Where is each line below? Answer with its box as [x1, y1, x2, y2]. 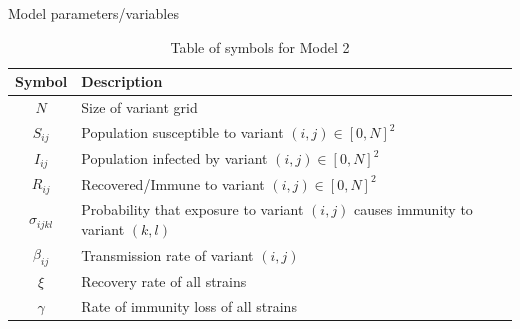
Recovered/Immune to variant [81, 173, 265, 194]
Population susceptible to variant [81, 122, 284, 143]
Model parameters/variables [8, 3, 179, 23]
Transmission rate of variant [81, 245, 254, 266]
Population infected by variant [81, 148, 268, 168]
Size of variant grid [81, 97, 198, 118]
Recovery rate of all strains [81, 271, 247, 292]
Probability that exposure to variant [81, 198, 304, 219]
